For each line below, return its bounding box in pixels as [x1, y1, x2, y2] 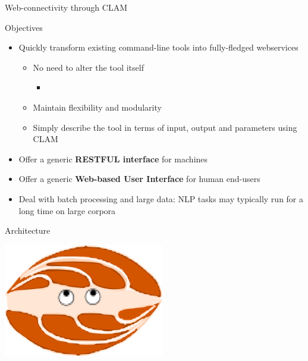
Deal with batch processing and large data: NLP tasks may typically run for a [18, 192, 304, 205]
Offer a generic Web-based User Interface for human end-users [18, 172, 260, 185]
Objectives [5, 21, 43, 33]
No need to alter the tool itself [33, 61, 144, 73]
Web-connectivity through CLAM [5, 1, 127, 13]
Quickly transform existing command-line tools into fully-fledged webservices [18, 41, 298, 54]
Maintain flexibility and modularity [33, 101, 162, 113]
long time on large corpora [18, 204, 116, 216]
